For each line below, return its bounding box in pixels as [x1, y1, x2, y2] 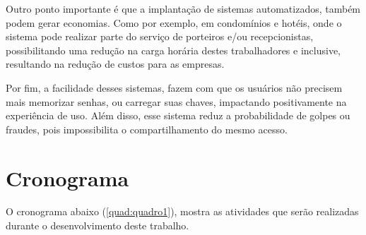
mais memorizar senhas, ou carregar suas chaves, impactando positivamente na [6, 94, 347, 109]
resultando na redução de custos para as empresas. [6, 56, 225, 71]
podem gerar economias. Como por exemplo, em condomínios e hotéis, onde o [6, 15, 342, 30]
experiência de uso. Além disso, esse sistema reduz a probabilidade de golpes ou [6, 108, 350, 123]
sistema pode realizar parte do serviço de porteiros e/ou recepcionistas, [6, 29, 314, 44]
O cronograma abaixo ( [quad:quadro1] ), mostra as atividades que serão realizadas [6, 204, 359, 219]
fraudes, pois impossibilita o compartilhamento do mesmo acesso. [6, 121, 288, 136]
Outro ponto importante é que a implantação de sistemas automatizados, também [6, 1, 361, 16]
